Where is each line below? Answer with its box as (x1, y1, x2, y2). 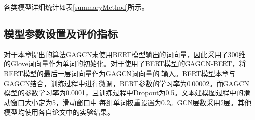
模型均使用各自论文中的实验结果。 (4, 107, 114, 117)
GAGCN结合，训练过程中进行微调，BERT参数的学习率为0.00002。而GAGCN (4, 78, 249, 88)
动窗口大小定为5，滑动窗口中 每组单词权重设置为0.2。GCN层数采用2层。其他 (4, 97, 252, 107)
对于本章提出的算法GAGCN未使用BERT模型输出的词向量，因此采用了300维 (4, 49, 246, 59)
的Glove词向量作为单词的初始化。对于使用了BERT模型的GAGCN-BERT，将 (4, 59, 246, 69)
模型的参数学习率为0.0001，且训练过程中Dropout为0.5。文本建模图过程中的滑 (4, 88, 251, 98)
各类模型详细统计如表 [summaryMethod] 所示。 (4, 2, 149, 12)
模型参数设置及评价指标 (4, 26, 118, 41)
